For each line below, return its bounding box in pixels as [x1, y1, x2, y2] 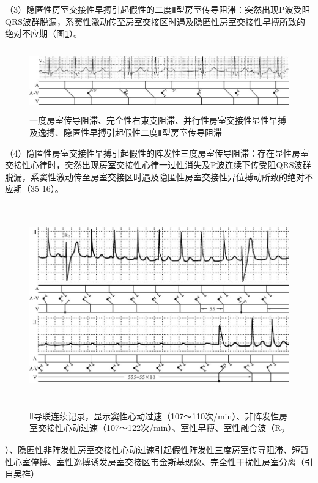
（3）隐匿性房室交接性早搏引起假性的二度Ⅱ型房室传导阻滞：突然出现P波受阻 [5, 3, 311, 15]
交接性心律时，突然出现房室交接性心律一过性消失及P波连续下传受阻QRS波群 [5, 158, 311, 171]
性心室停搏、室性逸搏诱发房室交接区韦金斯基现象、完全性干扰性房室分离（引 [5, 455, 313, 468]
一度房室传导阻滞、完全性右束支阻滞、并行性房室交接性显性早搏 [29, 114, 286, 127]
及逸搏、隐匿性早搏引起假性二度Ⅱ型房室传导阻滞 [29, 125, 222, 138]
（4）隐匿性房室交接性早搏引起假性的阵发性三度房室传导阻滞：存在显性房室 [5, 146, 309, 159]
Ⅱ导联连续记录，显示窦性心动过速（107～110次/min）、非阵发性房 [29, 409, 288, 422]
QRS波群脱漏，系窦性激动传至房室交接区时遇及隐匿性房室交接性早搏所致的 [5, 15, 305, 28]
